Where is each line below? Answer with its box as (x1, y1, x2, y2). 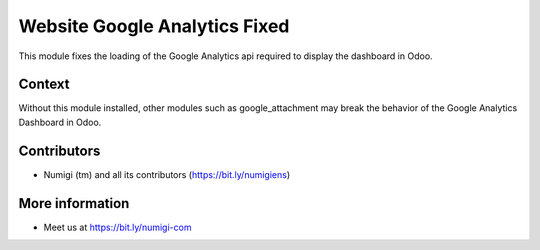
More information (18, 195, 130, 212)
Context (18, 76, 70, 93)
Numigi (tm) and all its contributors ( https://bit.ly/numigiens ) (43, 168, 291, 180)
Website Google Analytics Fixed (18, 15, 290, 37)
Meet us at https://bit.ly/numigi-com (43, 221, 192, 233)
